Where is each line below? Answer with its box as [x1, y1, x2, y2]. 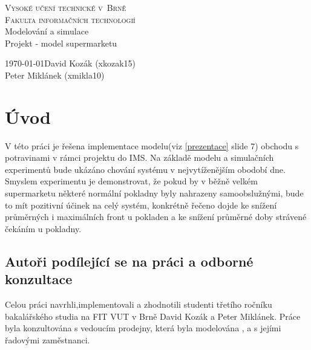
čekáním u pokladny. [5, 222, 82, 235]
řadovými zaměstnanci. [5, 333, 90, 346]
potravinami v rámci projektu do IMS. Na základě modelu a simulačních [5, 151, 274, 164]
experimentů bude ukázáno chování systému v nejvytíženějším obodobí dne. [5, 163, 286, 175]
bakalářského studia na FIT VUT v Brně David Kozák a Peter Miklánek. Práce [5, 309, 301, 322]
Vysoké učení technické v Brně [5, 1, 126, 13]
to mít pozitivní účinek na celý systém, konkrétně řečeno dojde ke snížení [5, 198, 277, 211]
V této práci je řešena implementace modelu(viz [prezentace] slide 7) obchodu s [5, 139, 299, 152]
